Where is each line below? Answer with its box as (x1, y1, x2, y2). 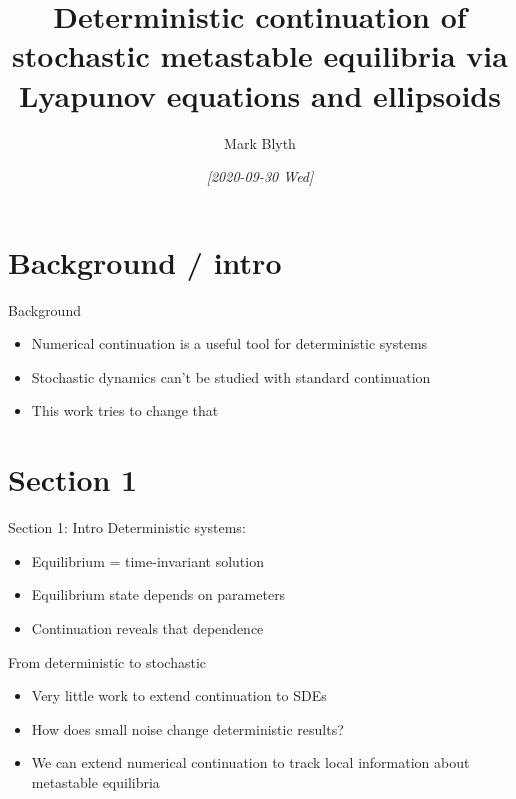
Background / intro (8, 241, 282, 282)
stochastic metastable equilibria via (12, 35, 508, 76)
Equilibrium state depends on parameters (31, 584, 286, 605)
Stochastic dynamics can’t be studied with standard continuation (31, 366, 431, 387)
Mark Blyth (224, 132, 296, 153)
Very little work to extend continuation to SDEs (31, 685, 327, 706)
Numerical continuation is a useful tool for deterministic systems (31, 333, 428, 354)
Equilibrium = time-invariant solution (31, 550, 264, 571)
